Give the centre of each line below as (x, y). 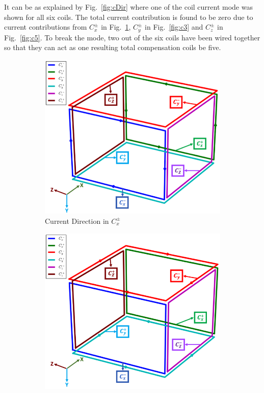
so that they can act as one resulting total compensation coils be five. (113, 47)
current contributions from (46, 27)
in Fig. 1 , (116, 27)
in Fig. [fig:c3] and (174, 27)
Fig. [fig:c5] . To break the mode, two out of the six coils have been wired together (132, 37)
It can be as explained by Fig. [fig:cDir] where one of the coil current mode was (128, 7)
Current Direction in (77, 221)
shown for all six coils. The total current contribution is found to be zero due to (129, 17)
